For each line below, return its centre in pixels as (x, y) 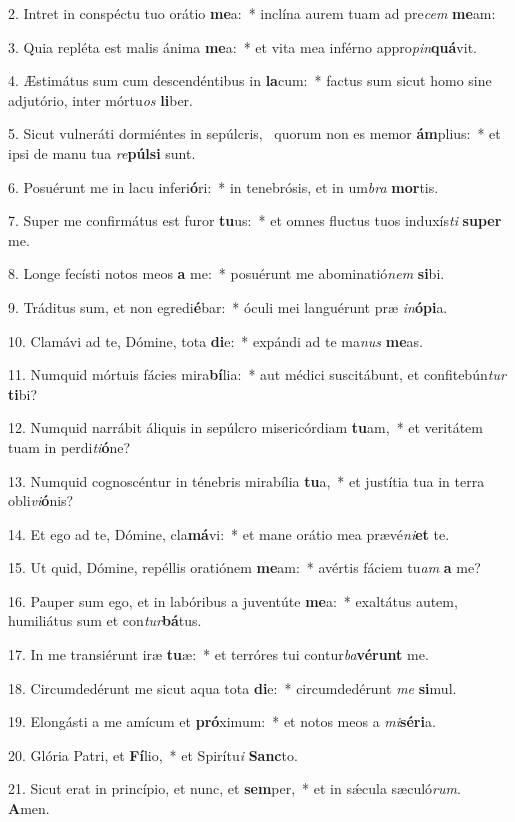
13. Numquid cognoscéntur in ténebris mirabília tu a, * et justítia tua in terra (246, 480)
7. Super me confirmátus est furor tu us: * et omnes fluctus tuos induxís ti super (255, 220)
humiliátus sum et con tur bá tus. (105, 620)
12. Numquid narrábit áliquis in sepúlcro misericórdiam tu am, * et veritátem (245, 427)
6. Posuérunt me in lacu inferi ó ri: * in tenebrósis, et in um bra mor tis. (223, 186)
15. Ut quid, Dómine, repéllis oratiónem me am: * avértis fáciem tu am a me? (244, 567)
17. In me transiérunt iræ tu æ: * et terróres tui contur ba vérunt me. (218, 654)
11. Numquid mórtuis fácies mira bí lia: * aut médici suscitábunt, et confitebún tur (257, 374)
